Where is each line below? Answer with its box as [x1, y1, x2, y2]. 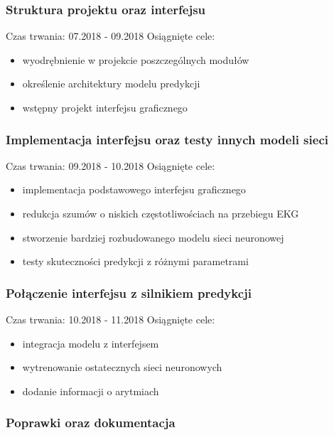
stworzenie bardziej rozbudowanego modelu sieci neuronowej [22, 230, 284, 245]
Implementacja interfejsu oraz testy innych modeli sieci [6, 130, 328, 148]
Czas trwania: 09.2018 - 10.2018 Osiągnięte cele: [6, 158, 215, 173]
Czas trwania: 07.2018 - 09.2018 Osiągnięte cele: [6, 28, 215, 43]
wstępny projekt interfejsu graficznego [22, 100, 188, 114]
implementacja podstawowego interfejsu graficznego [22, 182, 246, 197]
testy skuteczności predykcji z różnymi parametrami [22, 254, 249, 269]
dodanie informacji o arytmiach [22, 383, 159, 398]
